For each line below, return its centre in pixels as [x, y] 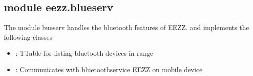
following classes [28, 37]
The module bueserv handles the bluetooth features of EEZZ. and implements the [126, 27]
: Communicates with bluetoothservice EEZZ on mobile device [109, 69]
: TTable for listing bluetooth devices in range [84, 53]
